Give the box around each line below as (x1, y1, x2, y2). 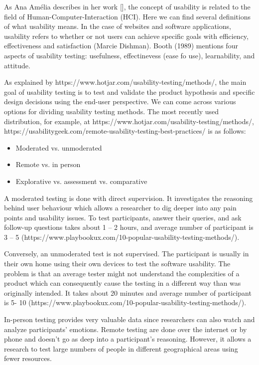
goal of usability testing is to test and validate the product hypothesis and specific (4, 86, 255, 97)
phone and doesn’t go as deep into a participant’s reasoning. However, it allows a (4, 334, 252, 344)
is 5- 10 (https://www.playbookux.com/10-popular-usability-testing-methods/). (4, 297, 247, 308)
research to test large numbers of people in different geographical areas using (4, 343, 238, 354)
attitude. (4, 60, 30, 70)
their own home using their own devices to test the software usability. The (4, 258, 231, 269)
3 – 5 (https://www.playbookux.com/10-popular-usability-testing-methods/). (4, 231, 240, 242)
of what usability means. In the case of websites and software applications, (4, 21, 231, 31)
